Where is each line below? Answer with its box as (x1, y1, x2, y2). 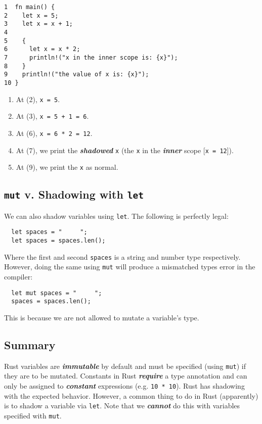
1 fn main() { (4, 4, 55, 11)
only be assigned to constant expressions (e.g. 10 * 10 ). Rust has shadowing (4, 380, 245, 391)
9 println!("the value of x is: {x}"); (4, 71, 149, 78)
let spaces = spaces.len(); (11, 237, 106, 244)
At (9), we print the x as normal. (16, 162, 118, 172)
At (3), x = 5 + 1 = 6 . (16, 111, 89, 121)
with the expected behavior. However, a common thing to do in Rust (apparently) (4, 390, 258, 401)
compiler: (4, 271, 33, 281)
